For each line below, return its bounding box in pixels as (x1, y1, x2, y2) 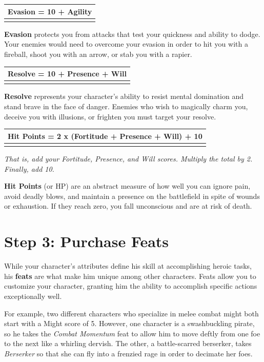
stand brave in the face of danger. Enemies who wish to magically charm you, (4, 101, 248, 112)
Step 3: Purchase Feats (4, 231, 169, 252)
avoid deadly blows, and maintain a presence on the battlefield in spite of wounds (4, 190, 260, 201)
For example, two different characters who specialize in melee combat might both (4, 308, 259, 318)
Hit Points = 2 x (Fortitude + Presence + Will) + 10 (8, 130, 202, 141)
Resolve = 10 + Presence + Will (8, 68, 127, 79)
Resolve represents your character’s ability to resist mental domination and (4, 91, 243, 102)
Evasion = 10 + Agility (8, 6, 92, 16)
